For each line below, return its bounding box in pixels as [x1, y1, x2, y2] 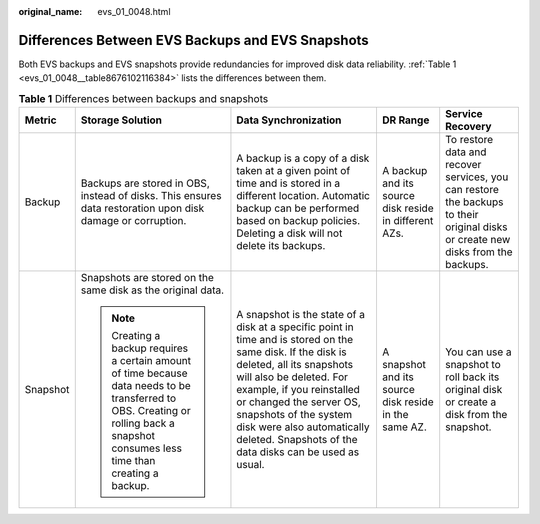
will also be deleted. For [236, 370, 349, 384]
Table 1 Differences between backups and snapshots [18, 91, 269, 105]
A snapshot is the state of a [236, 308, 365, 322]
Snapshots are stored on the [80, 271, 215, 285]
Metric [24, 113, 57, 127]
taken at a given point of [236, 164, 351, 178]
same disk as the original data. [80, 283, 225, 297]
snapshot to [445, 358, 502, 372]
